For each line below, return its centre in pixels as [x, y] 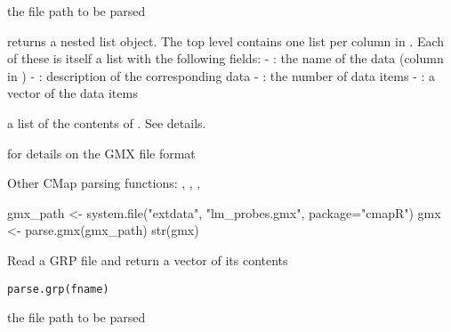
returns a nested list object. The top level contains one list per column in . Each [226, 40]
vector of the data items [72, 93]
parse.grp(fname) [58, 289]
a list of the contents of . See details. [107, 122]
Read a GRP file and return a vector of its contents [148, 259]
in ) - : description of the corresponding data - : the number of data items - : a [221, 75]
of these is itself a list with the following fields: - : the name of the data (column [225, 58]
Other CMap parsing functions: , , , [104, 183]
